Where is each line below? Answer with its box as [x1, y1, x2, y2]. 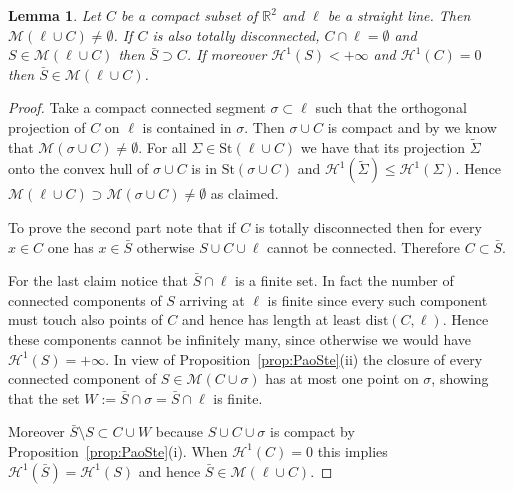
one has [47, 236, 94, 257]
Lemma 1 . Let [8, 5, 101, 25]
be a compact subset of [120, 5, 258, 25]
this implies [317, 440, 388, 461]
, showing [431, 368, 489, 389]
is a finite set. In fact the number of [235, 270, 454, 291]
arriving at [179, 289, 245, 310]
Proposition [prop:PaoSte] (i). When [8, 440, 228, 461]
